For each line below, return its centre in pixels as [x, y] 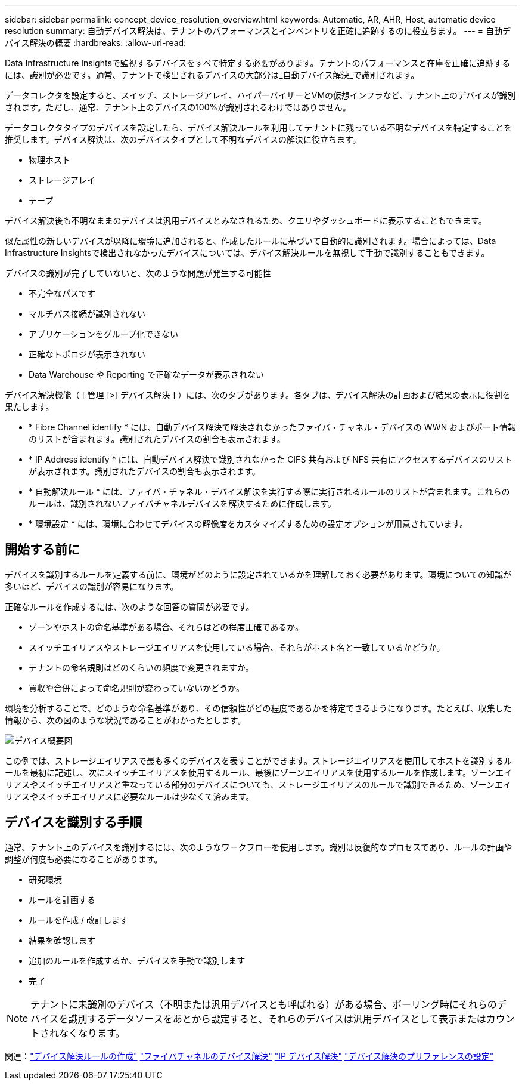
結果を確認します [62, 940]
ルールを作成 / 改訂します [78, 920]
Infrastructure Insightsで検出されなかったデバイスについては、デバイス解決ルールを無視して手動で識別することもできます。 [247, 253]
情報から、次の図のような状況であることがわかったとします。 [125, 720]
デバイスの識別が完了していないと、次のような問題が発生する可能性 [138, 273]
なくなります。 [92, 1033]
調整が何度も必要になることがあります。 [84, 859]
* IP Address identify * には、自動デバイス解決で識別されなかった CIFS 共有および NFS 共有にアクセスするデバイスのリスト [271, 459]
